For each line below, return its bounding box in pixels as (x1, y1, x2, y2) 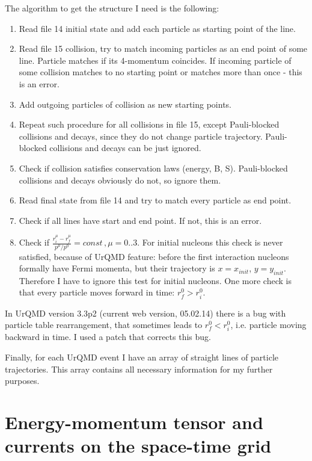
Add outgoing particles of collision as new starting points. (19, 97, 232, 110)
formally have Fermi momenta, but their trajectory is (19, 262, 215, 274)
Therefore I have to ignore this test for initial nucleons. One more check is (19, 274, 292, 286)
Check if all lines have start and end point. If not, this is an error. (19, 214, 262, 226)
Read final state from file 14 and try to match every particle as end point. (19, 194, 292, 206)
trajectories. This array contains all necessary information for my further (5, 362, 273, 375)
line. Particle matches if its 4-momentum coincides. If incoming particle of (19, 54, 292, 66)
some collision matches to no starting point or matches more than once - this (19, 66, 302, 78)
